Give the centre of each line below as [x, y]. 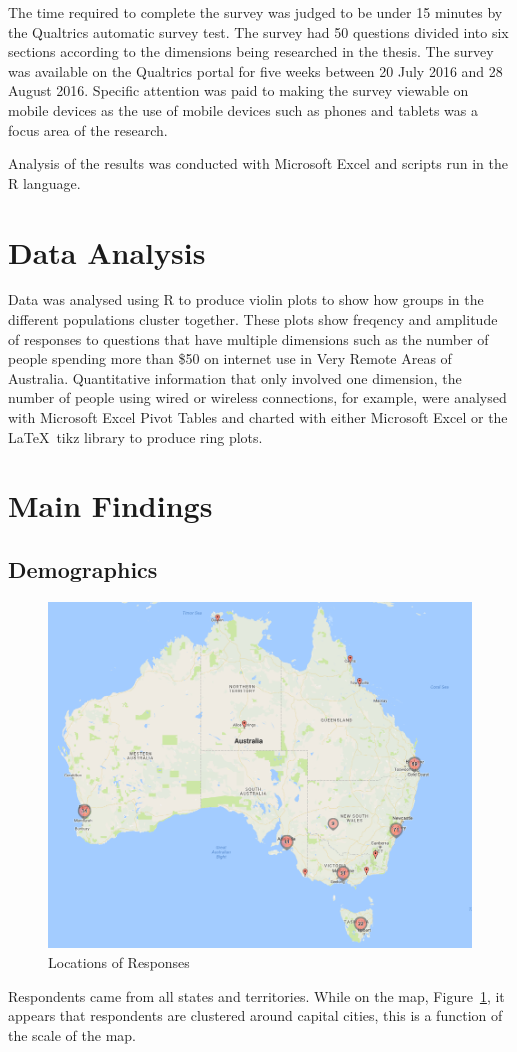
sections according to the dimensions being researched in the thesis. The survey [251, 51]
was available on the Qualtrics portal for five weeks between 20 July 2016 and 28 [255, 70]
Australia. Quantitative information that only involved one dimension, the [235, 377]
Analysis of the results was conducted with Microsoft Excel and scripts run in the [258, 163]
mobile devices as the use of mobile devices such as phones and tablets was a [243, 109]
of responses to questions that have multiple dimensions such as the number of [248, 338]
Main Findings [110, 505]
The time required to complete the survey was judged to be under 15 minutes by [255, 12]
